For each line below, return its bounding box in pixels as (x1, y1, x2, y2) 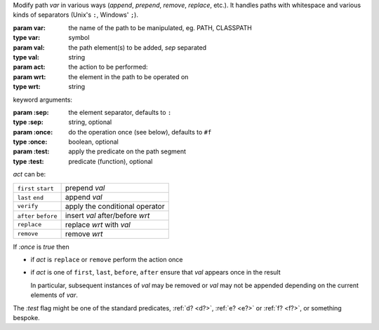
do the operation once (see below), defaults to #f (68, 128, 212, 136)
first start (17, 184, 54, 192)
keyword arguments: (13, 95, 73, 104)
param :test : (13, 147, 50, 156)
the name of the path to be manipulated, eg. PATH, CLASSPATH (68, 23, 252, 32)
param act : (13, 63, 46, 71)
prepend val (65, 183, 105, 193)
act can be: (13, 170, 46, 179)
